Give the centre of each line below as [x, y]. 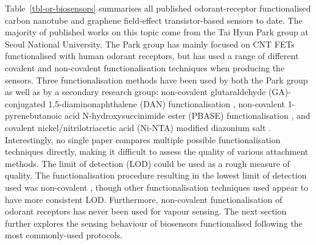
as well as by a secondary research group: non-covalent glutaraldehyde [135, 92]
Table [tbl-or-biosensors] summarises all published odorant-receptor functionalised [158, 8]
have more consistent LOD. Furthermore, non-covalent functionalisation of [144, 199]
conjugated [25, 103]
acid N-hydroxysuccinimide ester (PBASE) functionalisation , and [188, 115]
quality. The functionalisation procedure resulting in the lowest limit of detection [156, 175]
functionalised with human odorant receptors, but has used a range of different [152, 56]
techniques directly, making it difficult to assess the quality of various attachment [157, 151]
